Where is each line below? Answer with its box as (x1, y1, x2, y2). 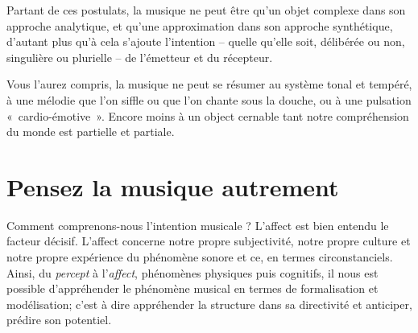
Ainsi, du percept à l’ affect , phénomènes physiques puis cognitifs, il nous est (6, 264, 379, 281)
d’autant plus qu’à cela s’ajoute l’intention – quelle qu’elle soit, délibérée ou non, (6, 33, 405, 50)
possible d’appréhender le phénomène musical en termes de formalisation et (6, 280, 379, 297)
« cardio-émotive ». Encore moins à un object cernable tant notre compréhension (6, 107, 409, 124)
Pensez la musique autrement (6, 170, 339, 203)
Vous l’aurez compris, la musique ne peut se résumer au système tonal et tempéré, (6, 76, 412, 92)
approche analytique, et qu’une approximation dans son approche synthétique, (6, 17, 393, 34)
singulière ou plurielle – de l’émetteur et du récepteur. (6, 48, 273, 65)
